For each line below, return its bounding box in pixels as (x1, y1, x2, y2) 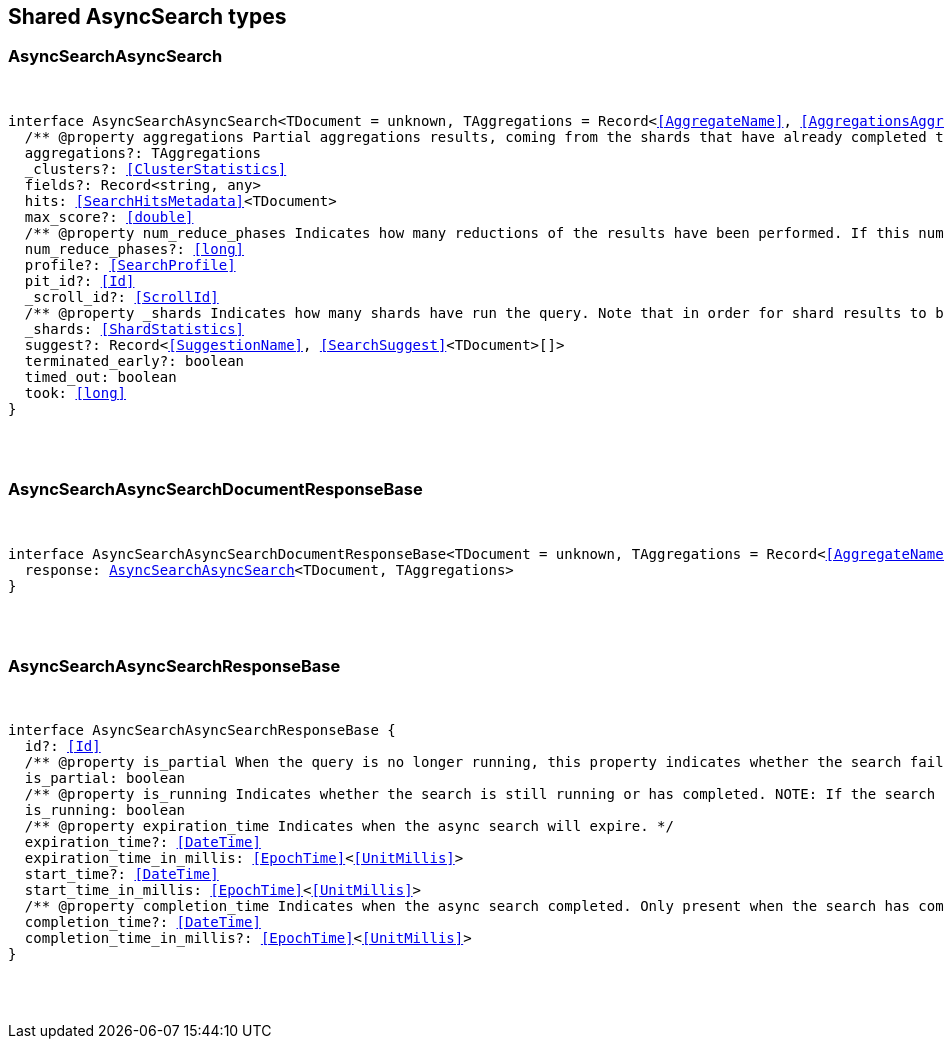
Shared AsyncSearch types (8, 4, 287, 29)
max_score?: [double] (24, 208, 194, 225)
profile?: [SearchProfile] (24, 256, 236, 273)
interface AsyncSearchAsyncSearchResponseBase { (8, 722, 396, 739)
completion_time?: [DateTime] (24, 914, 261, 931)
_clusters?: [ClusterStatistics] (24, 160, 287, 177)
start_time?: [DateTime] (24, 866, 219, 883)
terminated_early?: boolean (24, 352, 245, 369)
